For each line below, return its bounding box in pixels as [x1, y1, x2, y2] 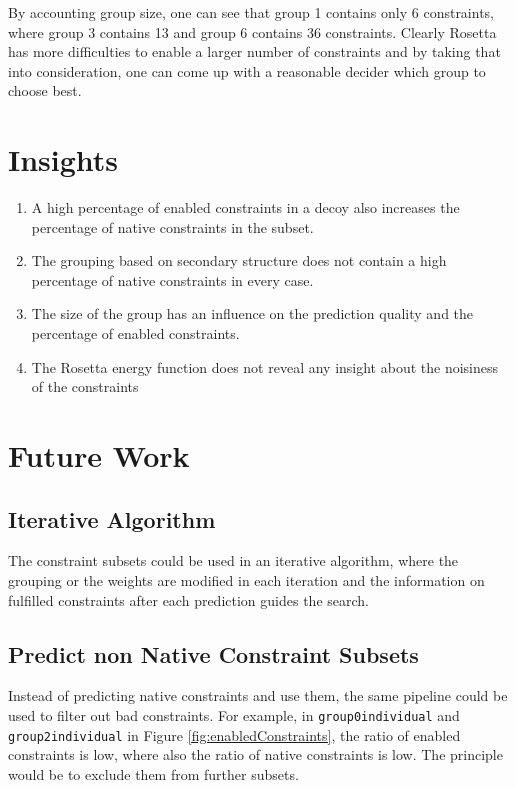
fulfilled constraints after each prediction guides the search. [8, 589, 369, 610]
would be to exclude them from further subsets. [8, 763, 299, 784]
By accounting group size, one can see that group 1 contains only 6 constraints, [8, 2, 495, 22]
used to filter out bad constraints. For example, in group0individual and [8, 705, 460, 725]
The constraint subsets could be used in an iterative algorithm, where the [8, 550, 459, 571]
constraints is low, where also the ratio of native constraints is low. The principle [8, 744, 503, 765]
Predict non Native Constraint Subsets [8, 638, 419, 669]
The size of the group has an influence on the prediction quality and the [31, 303, 474, 324]
